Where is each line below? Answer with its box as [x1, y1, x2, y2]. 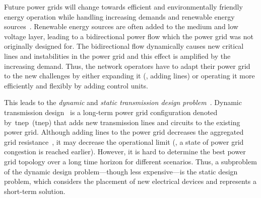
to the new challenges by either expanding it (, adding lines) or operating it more [4, 70, 255, 81]
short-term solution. [4, 185, 66, 196]
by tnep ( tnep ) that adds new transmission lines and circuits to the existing [4, 117, 240, 127]
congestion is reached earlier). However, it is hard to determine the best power [4, 146, 246, 157]
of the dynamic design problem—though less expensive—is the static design [4, 166, 238, 176]
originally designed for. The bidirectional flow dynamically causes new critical [4, 41, 244, 51]
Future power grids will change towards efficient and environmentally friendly [4, 2, 243, 12]
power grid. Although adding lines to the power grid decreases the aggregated [4, 127, 244, 137]
